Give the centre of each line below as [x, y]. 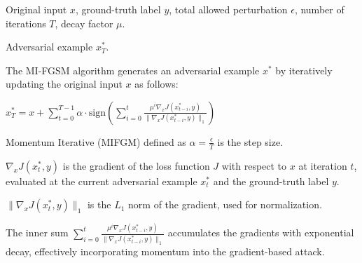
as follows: [156, 84]
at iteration [323, 165]
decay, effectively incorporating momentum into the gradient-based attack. [165, 251]
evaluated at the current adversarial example [102, 181]
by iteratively [304, 70]
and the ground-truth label [271, 181]
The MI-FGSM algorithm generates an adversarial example [133, 70]
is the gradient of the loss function [136, 165]
